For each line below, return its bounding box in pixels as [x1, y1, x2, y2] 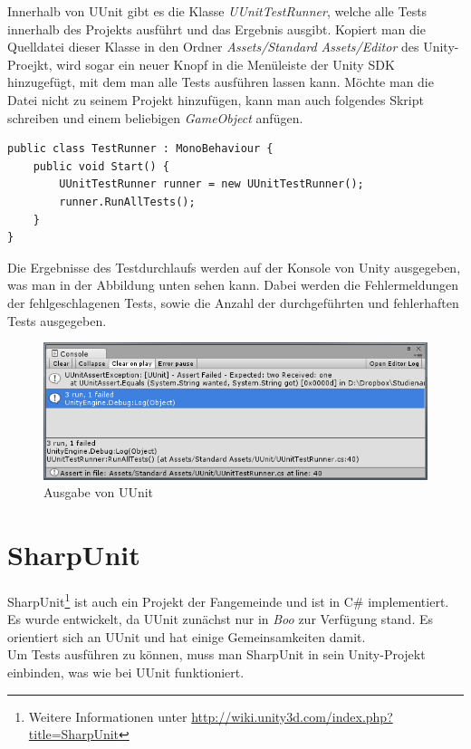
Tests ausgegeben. [7, 311, 107, 330]
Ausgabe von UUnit [43, 483, 154, 502]
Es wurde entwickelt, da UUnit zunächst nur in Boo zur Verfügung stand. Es [7, 610, 434, 629]
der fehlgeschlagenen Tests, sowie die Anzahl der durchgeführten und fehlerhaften [7, 293, 459, 312]
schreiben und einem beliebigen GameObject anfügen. [7, 108, 303, 127]
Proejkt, [7, 54, 53, 73]
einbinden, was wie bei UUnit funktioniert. [7, 662, 245, 681]
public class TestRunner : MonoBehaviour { [7, 142, 274, 156]
